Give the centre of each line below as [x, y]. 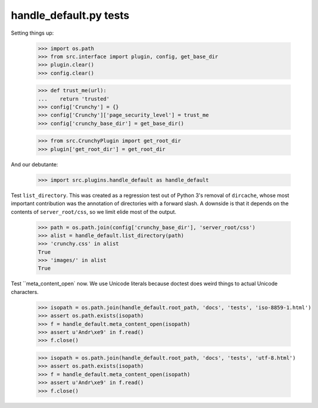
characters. [25, 292]
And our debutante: [34, 164]
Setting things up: [32, 33]
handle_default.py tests [70, 15]
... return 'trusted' [74, 99]
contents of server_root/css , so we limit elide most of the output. [94, 212]
